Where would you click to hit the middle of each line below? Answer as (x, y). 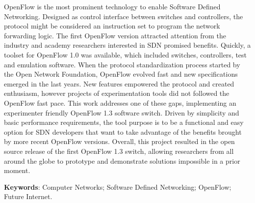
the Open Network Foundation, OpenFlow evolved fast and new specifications (121, 74)
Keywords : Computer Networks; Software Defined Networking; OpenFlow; (118, 187)
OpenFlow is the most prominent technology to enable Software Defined (112, 6)
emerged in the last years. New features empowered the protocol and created (119, 83)
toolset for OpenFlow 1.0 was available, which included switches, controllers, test (126, 54)
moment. (17, 170)
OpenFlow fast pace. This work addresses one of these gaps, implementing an (120, 102)
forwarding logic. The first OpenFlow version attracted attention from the (115, 35)
